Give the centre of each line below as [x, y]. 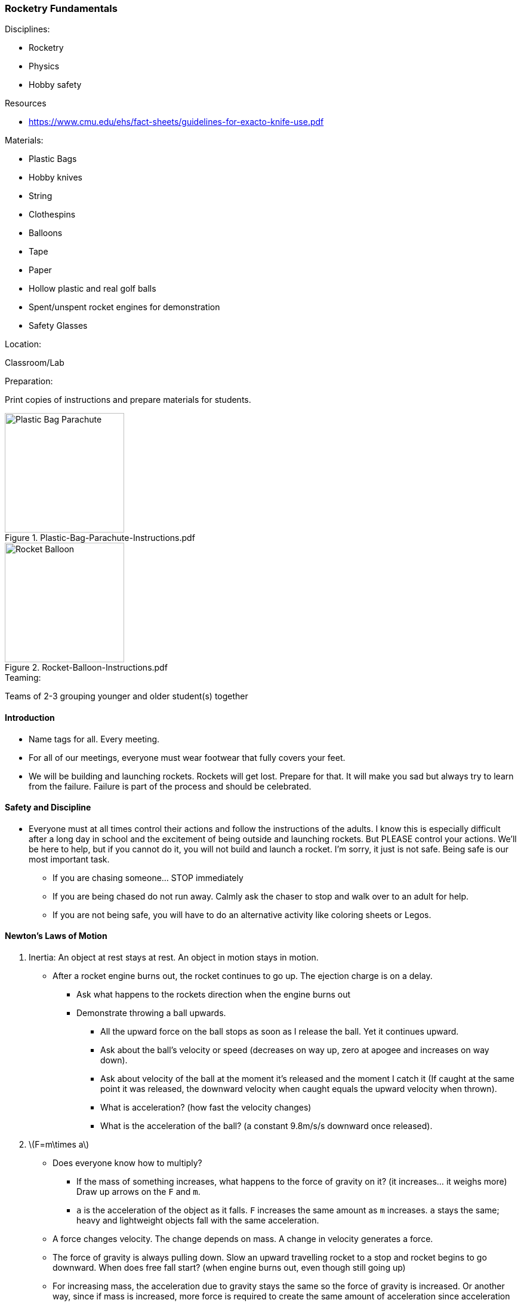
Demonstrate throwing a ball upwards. [151, 1013]
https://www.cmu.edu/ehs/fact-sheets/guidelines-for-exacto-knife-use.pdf [176, 122]
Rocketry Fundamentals [61, 8]
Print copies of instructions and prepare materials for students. [128, 400]
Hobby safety [55, 85]
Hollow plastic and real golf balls [93, 289]
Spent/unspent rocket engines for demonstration [124, 307]
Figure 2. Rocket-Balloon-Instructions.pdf [86, 668]
